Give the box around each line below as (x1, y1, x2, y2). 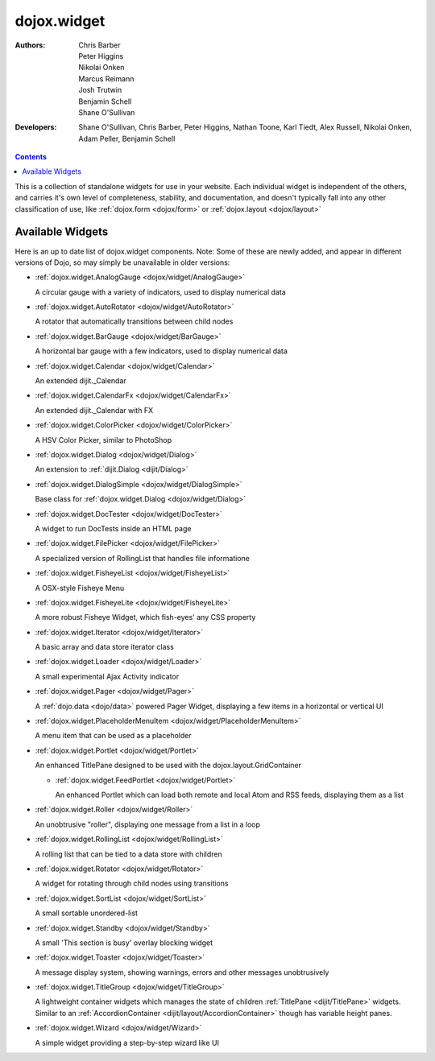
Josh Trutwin (78, 85, 122, 95)
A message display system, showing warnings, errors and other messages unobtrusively (35, 967, 329, 977)
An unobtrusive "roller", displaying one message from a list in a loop (35, 819, 261, 829)
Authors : (14, 40, 46, 50)
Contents (14, 152, 48, 162)
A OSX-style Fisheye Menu (35, 583, 125, 592)
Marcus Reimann (78, 73, 135, 84)
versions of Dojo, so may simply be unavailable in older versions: (14, 258, 230, 267)
